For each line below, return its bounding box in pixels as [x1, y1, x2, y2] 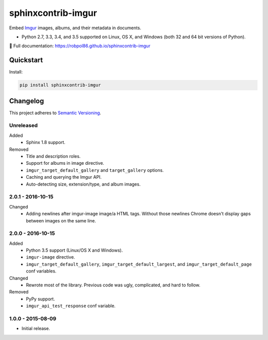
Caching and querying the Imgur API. [26, 174, 102, 180]
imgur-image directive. [26, 254, 75, 260]
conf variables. [26, 268, 57, 274]
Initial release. [21, 326, 50, 332]
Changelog [9, 97, 44, 105]
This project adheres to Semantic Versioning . [9, 110, 101, 116]
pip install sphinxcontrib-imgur [19, 82, 101, 88]
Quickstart [9, 56, 43, 65]
